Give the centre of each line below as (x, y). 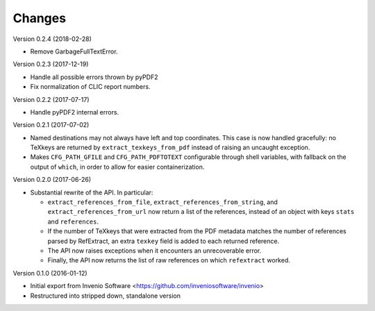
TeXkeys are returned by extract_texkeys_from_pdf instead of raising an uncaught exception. (170, 148)
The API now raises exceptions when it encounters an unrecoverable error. (155, 251)
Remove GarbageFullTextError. (74, 51)
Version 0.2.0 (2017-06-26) (52, 180)
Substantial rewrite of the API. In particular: (92, 192)
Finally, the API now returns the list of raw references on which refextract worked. (169, 260)
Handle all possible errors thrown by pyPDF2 (94, 77)
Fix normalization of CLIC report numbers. (90, 87)
